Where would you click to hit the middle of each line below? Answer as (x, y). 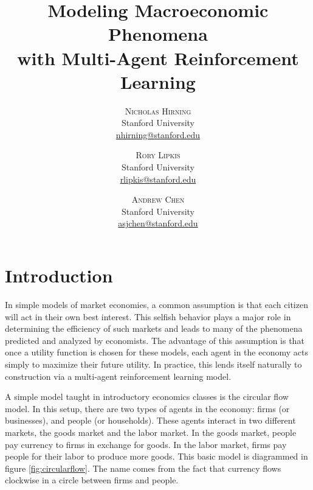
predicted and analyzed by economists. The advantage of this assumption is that (155, 340)
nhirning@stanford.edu (158, 134)
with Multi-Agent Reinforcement (158, 58)
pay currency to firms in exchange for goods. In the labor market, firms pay (146, 444)
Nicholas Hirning (158, 110)
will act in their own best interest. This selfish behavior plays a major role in (148, 316)
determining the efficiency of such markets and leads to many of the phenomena (154, 328)
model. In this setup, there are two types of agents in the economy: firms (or (147, 408)
